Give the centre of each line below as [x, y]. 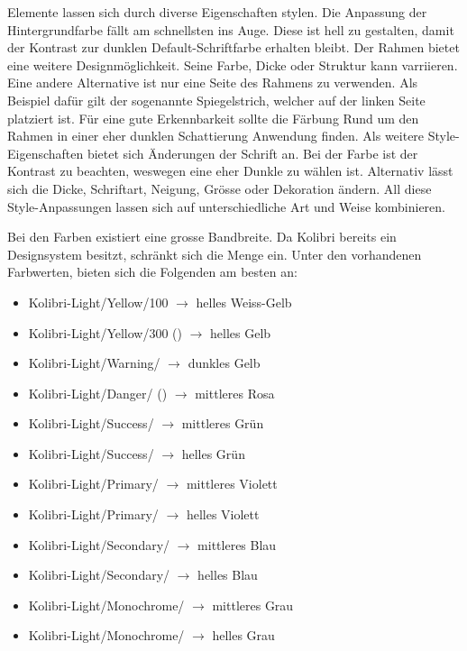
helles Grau [243, 635]
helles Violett [223, 514]
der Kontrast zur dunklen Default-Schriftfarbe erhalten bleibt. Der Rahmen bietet [233, 47]
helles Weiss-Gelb [244, 302]
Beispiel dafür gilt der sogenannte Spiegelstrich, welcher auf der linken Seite [216, 100]
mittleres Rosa [235, 393]
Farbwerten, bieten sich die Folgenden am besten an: [152, 272]
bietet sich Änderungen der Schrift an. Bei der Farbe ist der [252, 153]
